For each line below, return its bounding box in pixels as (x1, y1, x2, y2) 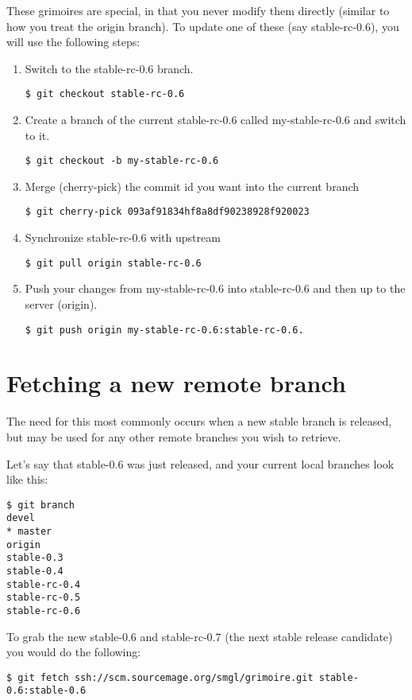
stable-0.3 (6, 552, 64, 564)
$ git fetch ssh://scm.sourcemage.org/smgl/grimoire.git (6, 671, 314, 683)
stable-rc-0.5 (6, 592, 81, 604)
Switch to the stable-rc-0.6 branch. (25, 60, 194, 76)
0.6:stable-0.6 (6, 685, 87, 697)
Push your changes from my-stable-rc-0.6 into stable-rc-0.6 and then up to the (25, 280, 406, 297)
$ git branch (6, 499, 75, 511)
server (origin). (25, 295, 98, 312)
